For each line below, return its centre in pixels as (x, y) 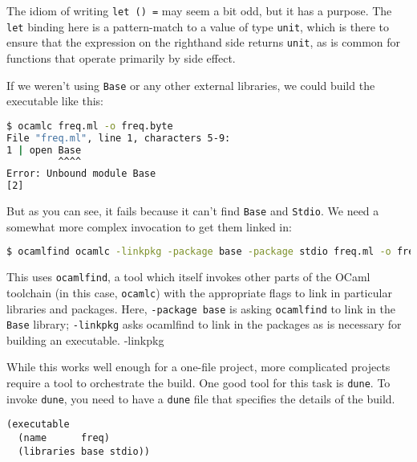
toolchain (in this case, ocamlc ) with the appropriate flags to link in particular (199, 292)
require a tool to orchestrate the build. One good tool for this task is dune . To (198, 382)
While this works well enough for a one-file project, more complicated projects (198, 367)
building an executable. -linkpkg (85, 339)
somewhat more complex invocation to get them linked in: (149, 226)
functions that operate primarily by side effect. (121, 57)
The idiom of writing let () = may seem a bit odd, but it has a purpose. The (199, 10)
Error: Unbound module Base (81, 174)
